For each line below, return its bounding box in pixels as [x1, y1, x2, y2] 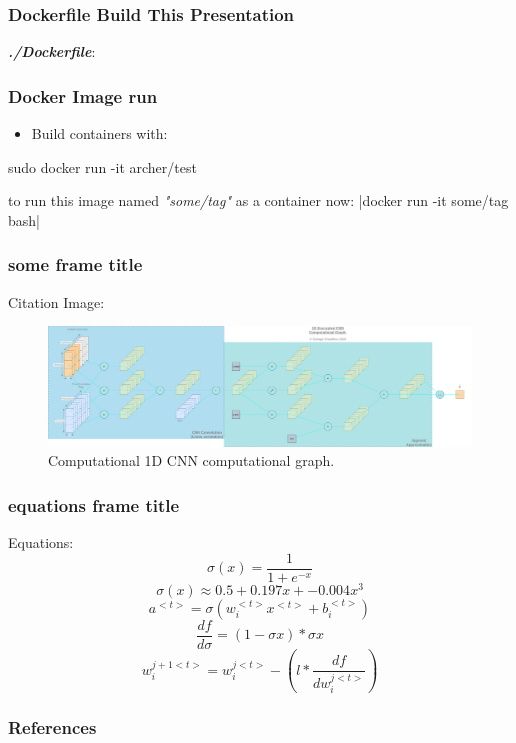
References [8, 715, 97, 740]
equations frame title [8, 492, 180, 517]
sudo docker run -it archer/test [8, 156, 197, 177]
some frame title [8, 252, 143, 277]
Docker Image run [8, 83, 158, 108]
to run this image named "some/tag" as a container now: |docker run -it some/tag [8, 190, 509, 211]
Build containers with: [31, 123, 168, 144]
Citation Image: [8, 291, 105, 312]
